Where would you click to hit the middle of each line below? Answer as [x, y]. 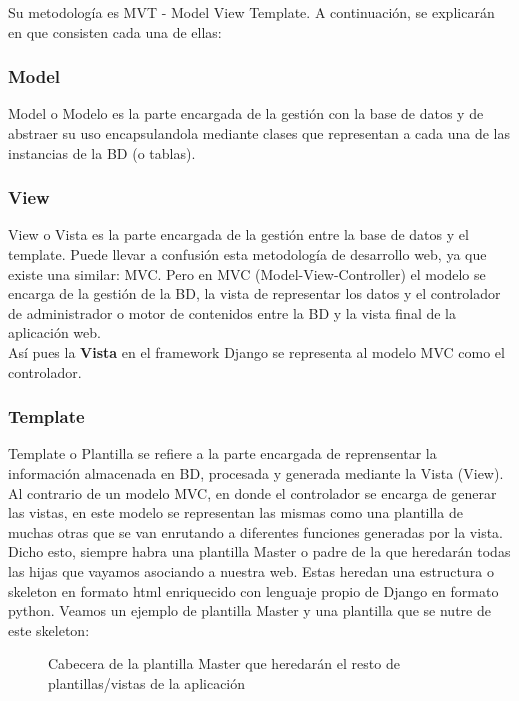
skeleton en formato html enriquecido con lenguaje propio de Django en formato [253, 590]
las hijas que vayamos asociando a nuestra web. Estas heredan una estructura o [251, 570]
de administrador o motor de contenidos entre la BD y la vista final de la [232, 312]
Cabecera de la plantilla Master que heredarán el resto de [224, 663]
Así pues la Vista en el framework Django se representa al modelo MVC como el [256, 351]
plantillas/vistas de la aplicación [147, 682]
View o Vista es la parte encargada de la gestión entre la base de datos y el [238, 234]
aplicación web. [54, 332]
